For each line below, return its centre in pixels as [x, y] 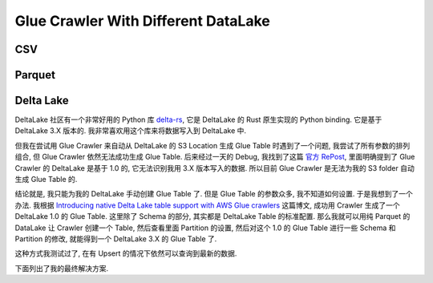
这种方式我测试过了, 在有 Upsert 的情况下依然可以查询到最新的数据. [126, 253]
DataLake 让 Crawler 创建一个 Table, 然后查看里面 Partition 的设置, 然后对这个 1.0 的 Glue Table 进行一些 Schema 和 [205, 228]
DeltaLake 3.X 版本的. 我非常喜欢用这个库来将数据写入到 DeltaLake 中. [131, 131]
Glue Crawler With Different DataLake [142, 21]
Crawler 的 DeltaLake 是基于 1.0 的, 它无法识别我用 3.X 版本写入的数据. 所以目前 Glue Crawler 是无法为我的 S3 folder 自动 [214, 168]
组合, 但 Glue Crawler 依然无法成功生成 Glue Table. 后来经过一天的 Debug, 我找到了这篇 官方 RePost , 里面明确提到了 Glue [215, 157]
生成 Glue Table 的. [46, 180]
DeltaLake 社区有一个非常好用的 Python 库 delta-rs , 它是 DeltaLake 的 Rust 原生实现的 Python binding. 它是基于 [198, 119]
